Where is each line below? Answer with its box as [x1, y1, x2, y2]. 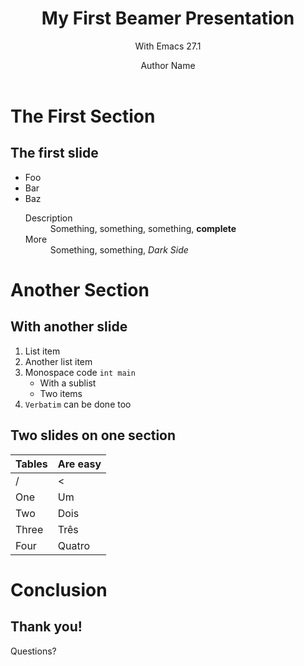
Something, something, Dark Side [49, 243, 189, 256]
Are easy [57, 457, 102, 471]
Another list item [24, 355, 93, 367]
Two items [39, 387, 83, 399]
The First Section [10, 105, 156, 127]
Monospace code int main [24, 366, 136, 378]
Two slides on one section [10, 427, 177, 444]
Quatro [57, 538, 90, 552]
